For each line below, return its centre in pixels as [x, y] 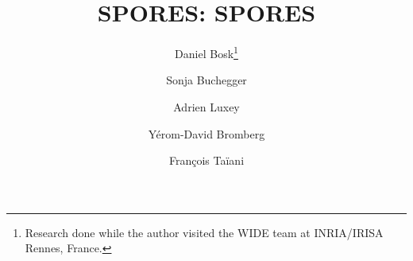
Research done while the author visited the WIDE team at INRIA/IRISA [204, 232]
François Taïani [206, 160]
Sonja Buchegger [206, 80]
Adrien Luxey [206, 106]
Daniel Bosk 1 [206, 52]
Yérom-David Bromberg [206, 133]
